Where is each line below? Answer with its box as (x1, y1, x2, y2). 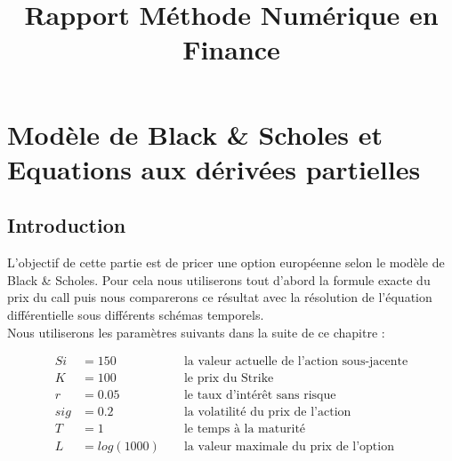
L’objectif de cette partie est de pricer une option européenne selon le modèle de (7, 253, 445, 272)
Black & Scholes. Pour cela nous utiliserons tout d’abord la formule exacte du (7, 270, 431, 289)
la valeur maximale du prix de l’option (183, 441, 394, 454)
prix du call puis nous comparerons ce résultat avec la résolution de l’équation (7, 288, 432, 306)
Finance (182, 31, 280, 68)
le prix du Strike (183, 372, 274, 385)
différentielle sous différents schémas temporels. (7, 305, 264, 323)
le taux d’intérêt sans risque (183, 389, 336, 402)
